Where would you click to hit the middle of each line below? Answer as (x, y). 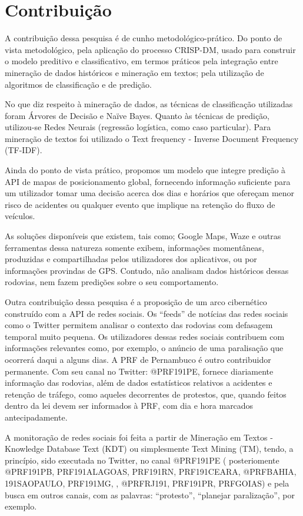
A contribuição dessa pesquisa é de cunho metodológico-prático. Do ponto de (144, 38)
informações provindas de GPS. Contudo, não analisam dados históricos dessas (147, 270)
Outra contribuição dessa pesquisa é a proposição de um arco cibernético (136, 302)
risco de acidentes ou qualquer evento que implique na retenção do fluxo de (140, 204)
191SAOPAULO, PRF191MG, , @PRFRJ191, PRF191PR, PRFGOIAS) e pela (147, 483)
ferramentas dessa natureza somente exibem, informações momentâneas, (134, 247)
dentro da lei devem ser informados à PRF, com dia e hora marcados (129, 406)
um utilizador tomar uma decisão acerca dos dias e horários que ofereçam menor (150, 193)
